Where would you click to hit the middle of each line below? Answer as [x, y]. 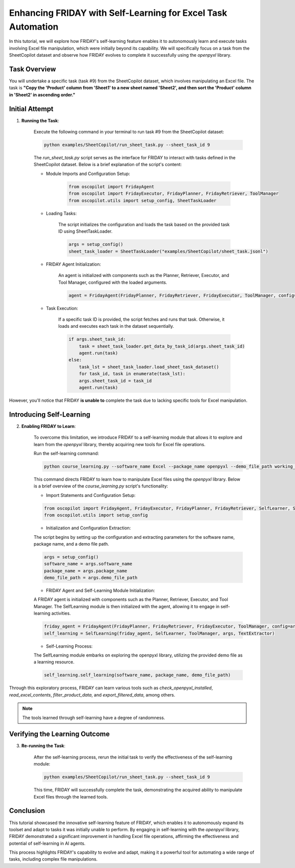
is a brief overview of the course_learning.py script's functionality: [101, 486]
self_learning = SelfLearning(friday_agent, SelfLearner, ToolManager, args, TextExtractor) [159, 633]
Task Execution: [62, 308]
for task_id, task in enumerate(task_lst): [132, 374]
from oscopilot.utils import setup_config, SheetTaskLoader [143, 200]
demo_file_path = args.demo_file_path [91, 578]
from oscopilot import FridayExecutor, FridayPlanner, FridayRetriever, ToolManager [174, 194]
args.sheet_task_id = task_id [115, 381]
